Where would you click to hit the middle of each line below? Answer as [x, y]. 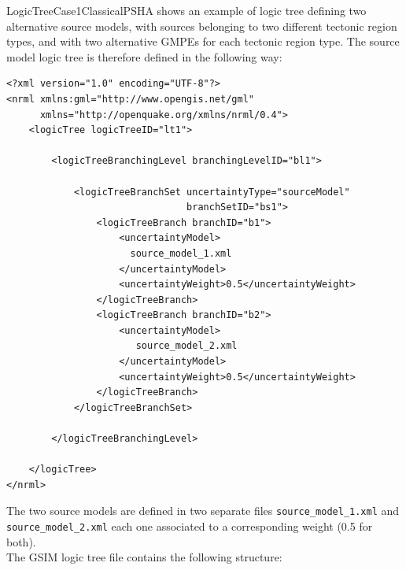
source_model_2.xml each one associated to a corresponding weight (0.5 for [190, 526]
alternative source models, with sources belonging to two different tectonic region [202, 26]
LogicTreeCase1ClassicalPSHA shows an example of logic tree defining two [186, 10]
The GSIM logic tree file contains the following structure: [144, 557]
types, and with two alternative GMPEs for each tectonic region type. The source [203, 41]
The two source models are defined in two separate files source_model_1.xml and [203, 511]
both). [21, 541]
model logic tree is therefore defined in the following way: [144, 56]
